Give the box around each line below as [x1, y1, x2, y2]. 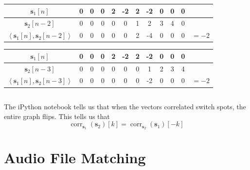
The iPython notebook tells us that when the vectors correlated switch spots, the [4, 101, 246, 111]
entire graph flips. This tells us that [4, 111, 110, 121]
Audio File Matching [4, 148, 146, 168]
